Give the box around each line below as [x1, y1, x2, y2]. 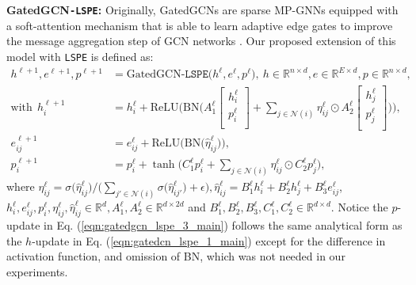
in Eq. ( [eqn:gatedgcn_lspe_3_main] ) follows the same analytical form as [44, 216, 403, 233]
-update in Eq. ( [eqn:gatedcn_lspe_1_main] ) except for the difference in [32, 232, 386, 249]
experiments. [6, 263, 68, 279]
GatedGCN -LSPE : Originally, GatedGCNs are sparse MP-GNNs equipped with [6, 2, 399, 17]
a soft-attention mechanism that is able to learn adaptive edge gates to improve [6, 17, 393, 33]
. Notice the [330, 199, 388, 215]
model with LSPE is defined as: [6, 47, 154, 64]
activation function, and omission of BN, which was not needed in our [6, 248, 345, 264]
